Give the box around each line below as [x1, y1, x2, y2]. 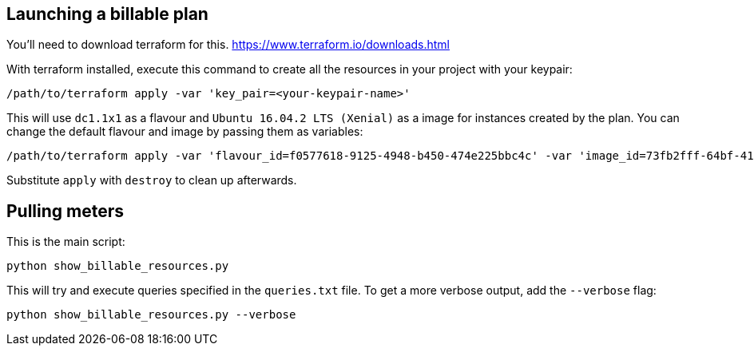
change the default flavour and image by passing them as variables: [6, 125, 363, 139]
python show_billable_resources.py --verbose [6, 308, 296, 322]
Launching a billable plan [6, 4, 208, 24]
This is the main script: [6, 235, 125, 249]
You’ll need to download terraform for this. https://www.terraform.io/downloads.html [6, 38, 450, 52]
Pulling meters [6, 200, 125, 221]
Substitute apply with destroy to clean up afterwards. [6, 173, 297, 188]
